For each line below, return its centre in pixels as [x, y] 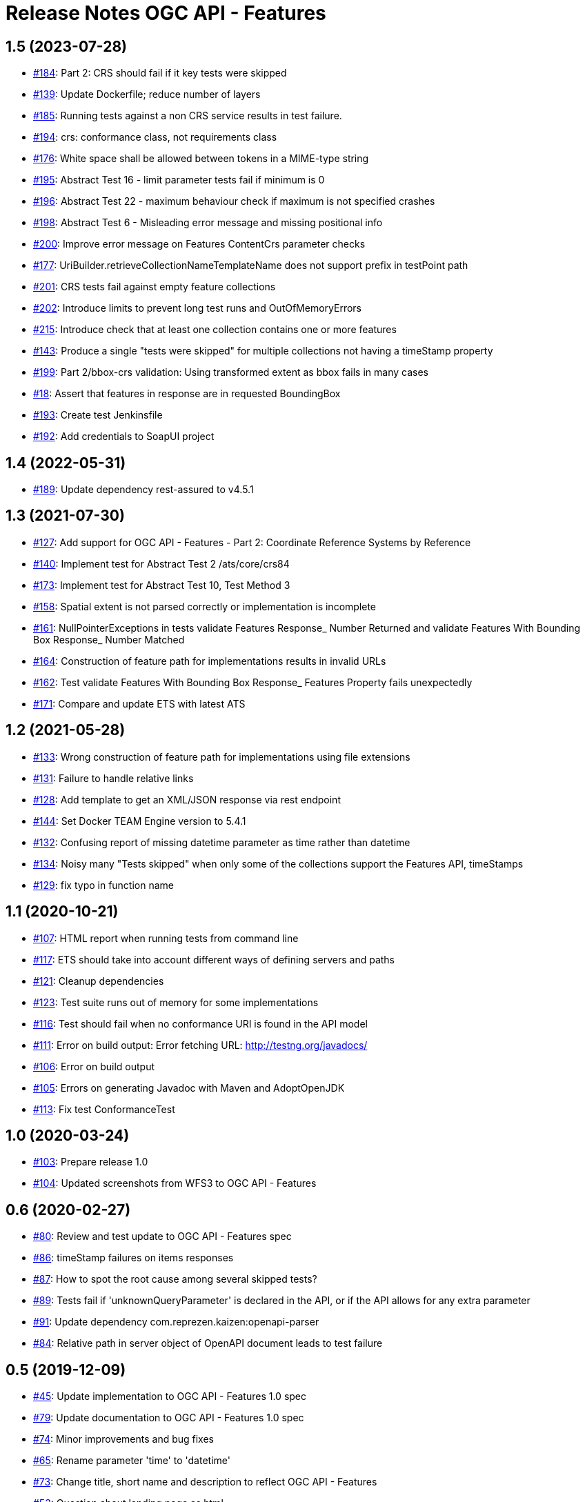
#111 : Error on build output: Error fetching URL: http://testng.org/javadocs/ [200, 1045]
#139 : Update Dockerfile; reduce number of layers [147, 94]
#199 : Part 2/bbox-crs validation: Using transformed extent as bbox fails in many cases [231, 372]
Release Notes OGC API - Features [166, 13]
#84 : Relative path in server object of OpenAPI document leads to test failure [208, 1343]
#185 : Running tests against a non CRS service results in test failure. [188, 116]
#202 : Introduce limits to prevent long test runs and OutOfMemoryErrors [197, 308]
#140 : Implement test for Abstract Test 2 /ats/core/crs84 [161, 563]
